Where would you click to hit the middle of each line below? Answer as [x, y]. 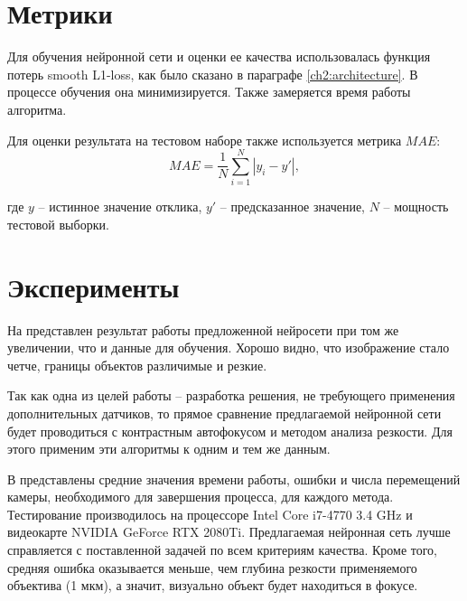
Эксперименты [93, 286]
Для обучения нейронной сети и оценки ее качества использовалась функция [219, 56]
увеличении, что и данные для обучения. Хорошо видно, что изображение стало [229, 347]
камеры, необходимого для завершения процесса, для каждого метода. [201, 497]
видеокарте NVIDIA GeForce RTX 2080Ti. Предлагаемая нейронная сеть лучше [229, 532]
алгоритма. [37, 109]
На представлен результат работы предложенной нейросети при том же [203, 329]
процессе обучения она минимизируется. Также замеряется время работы [209, 92]
